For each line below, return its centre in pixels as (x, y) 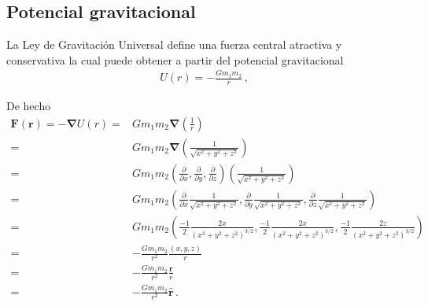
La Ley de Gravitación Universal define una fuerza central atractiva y (174, 44)
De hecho (29, 105)
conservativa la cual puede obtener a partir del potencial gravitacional (175, 59)
